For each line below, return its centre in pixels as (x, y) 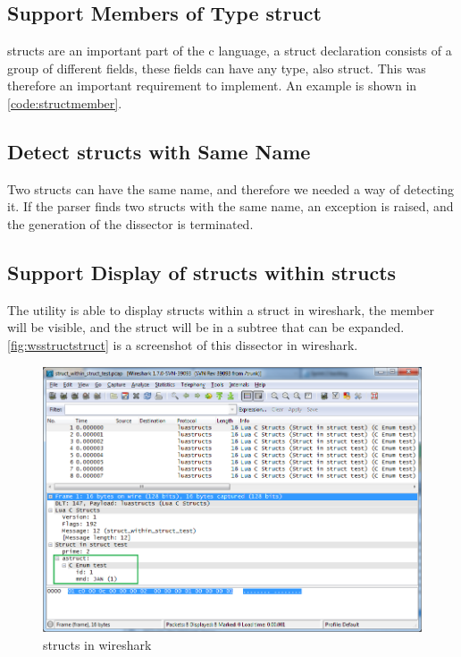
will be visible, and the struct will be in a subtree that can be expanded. (206, 327)
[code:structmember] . (65, 102)
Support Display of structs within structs (202, 272)
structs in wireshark (97, 644)
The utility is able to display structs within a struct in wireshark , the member (221, 309)
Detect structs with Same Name (159, 151)
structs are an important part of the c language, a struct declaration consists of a (230, 51)
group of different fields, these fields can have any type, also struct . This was (217, 68)
